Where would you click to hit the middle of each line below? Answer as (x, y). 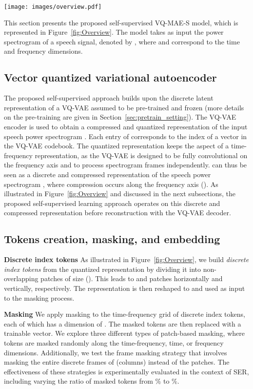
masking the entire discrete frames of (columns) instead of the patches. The (117, 362)
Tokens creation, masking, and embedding (112, 239)
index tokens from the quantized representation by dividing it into (102, 269)
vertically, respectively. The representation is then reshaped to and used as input (125, 288)
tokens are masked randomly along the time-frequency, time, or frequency (114, 342)
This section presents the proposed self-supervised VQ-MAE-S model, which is (121, 22)
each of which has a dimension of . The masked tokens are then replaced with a (123, 323)
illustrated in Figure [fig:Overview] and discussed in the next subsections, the (120, 194)
